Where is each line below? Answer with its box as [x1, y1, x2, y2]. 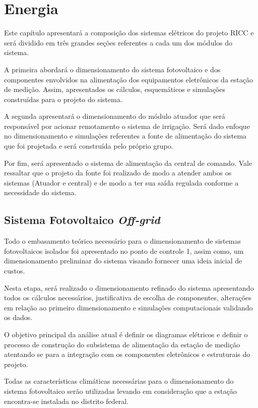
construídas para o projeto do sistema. [4, 94, 122, 104]
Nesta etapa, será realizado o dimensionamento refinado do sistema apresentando [4, 282, 254, 293]
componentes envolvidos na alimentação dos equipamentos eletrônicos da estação [4, 74, 253, 84]
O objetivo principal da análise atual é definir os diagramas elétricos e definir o [4, 329, 248, 339]
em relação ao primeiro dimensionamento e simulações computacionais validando [4, 302, 253, 312]
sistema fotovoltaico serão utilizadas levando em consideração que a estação [4, 385, 237, 396]
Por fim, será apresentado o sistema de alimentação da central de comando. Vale [4, 157, 252, 168]
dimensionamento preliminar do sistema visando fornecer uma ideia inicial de [4, 255, 242, 266]
